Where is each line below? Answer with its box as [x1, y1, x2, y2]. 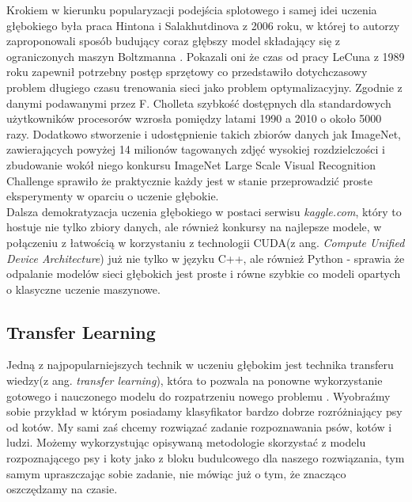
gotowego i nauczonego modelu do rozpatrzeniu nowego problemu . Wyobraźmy [6, 387, 391, 404]
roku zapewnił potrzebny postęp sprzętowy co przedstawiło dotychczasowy [6, 63, 368, 80]
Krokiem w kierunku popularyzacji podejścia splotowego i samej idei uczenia [6, 2, 377, 17]
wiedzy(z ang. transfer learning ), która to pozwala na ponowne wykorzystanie [6, 372, 383, 389]
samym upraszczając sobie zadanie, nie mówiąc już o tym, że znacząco [6, 465, 346, 481]
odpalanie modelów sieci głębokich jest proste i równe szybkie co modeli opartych [6, 265, 401, 282]
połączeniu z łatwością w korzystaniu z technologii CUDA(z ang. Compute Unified [6, 234, 405, 250]
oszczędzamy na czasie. [6, 481, 118, 497]
